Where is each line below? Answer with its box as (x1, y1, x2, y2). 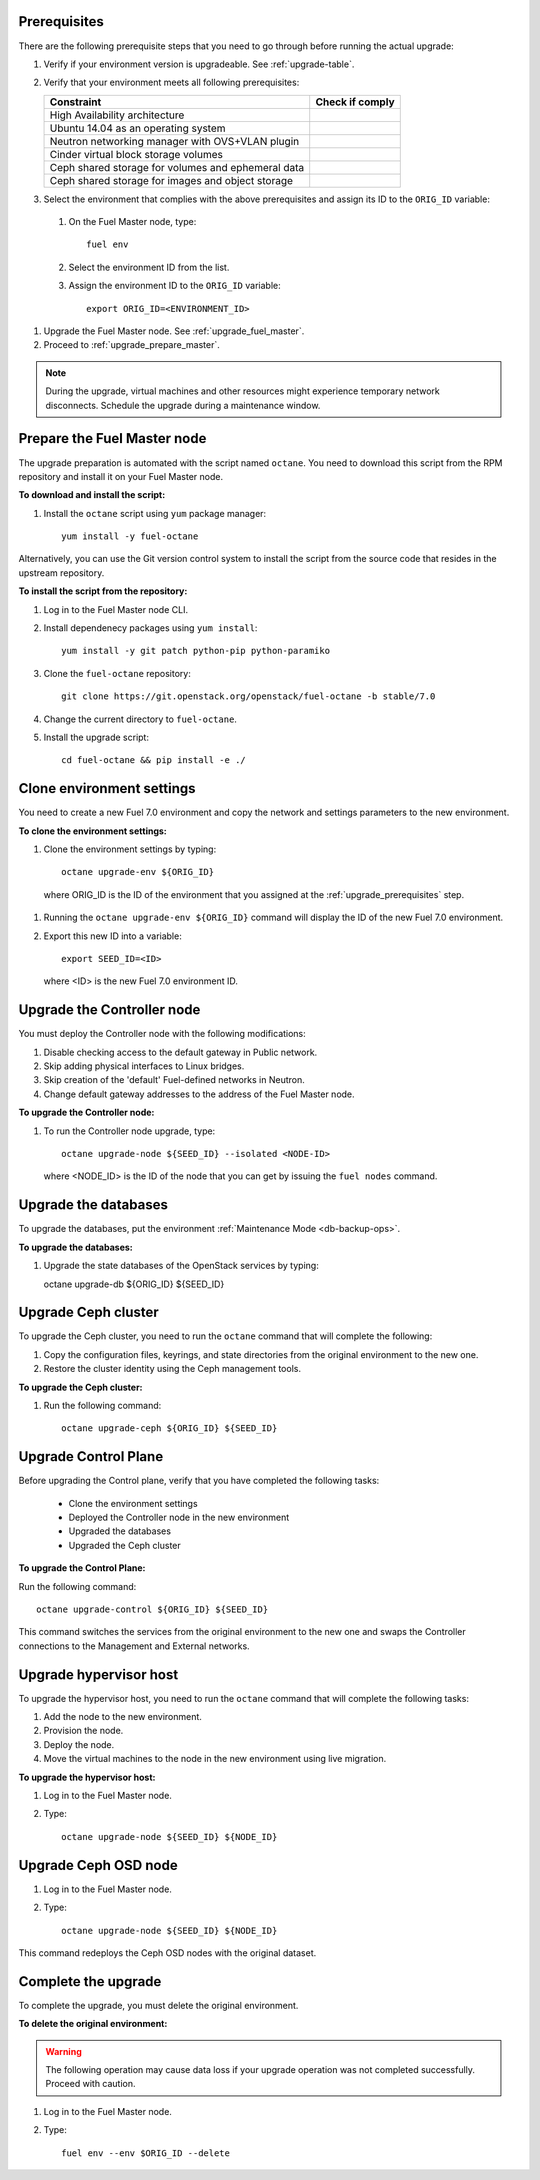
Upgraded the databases (68, 1525, 172, 1537)
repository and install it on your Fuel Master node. (18, 470, 224, 482)
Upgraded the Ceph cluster (68, 1539, 182, 1551)
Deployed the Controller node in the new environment (68, 1511, 290, 1524)
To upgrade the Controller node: (18, 1106, 155, 1119)
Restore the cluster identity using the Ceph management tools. (43, 1363, 302, 1375)
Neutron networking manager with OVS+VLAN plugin (49, 134, 300, 148)
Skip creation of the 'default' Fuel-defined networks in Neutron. (43, 1074, 305, 1086)
